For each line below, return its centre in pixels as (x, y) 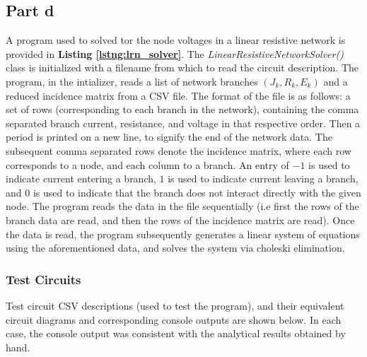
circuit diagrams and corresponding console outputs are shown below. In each (174, 319)
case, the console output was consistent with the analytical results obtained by (176, 333)
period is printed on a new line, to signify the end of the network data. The (169, 137)
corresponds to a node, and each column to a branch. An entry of (147, 164)
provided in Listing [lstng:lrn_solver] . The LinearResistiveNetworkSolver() (175, 53)
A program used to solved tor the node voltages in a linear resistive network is (176, 40)
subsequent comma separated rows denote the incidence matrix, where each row (179, 150)
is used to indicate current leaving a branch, (263, 178)
